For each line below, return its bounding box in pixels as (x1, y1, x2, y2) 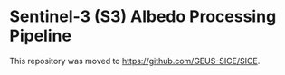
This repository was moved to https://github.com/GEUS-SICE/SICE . (9, 55, 261, 66)
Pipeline (9, 25, 72, 46)
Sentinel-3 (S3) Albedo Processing (9, 6, 277, 27)
